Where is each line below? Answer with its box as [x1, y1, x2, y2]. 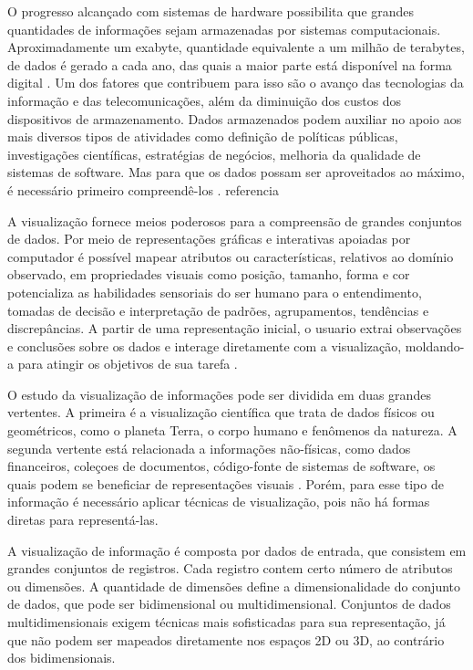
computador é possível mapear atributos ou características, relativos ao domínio [7, 246, 454, 266]
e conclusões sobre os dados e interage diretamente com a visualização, [7, 336, 402, 355]
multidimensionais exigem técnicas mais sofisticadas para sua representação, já [7, 612, 446, 631]
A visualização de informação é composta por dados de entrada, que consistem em [7, 540, 467, 560]
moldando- [405, 336, 465, 355]
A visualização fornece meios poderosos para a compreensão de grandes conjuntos [7, 211, 462, 230]
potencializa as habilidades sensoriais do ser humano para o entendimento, [7, 282, 422, 301]
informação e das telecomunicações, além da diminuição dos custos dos [7, 90, 402, 110]
